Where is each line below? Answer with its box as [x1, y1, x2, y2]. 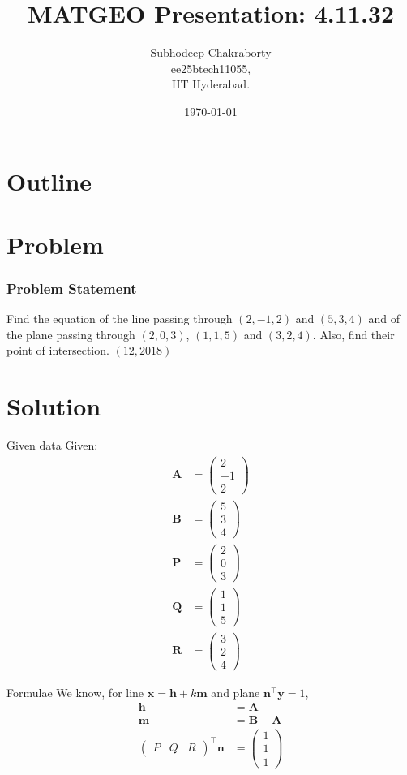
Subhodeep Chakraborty [150, 44, 272, 61]
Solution [6, 390, 101, 423]
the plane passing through [6, 325, 135, 342]
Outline [6, 164, 92, 197]
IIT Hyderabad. [171, 75, 251, 93]
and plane [211, 683, 260, 700]
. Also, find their [312, 325, 395, 342]
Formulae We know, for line [6, 683, 144, 700]
